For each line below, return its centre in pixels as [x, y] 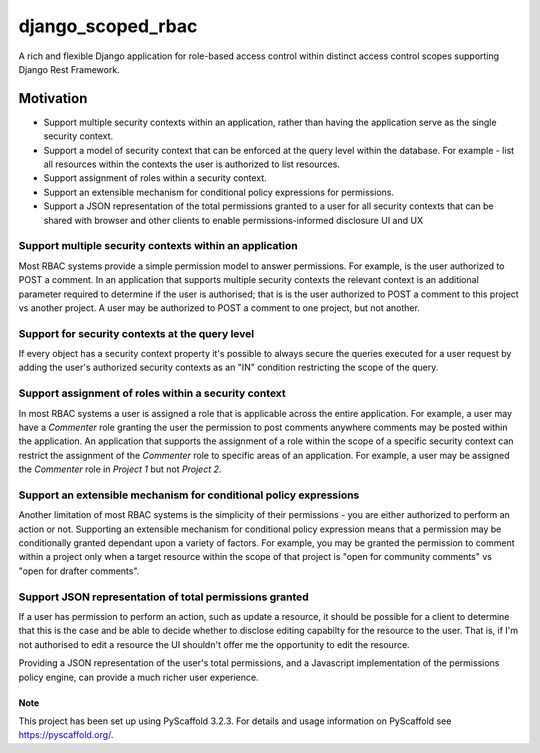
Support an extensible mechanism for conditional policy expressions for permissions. [219, 192]
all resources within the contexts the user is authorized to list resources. [191, 164]
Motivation [53, 98]
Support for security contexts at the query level [136, 333]
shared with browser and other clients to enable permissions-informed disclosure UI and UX [233, 220]
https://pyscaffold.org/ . [66, 735]
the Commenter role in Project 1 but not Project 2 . [120, 469]
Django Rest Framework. [69, 69]
